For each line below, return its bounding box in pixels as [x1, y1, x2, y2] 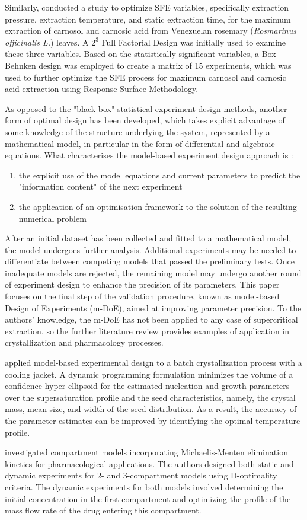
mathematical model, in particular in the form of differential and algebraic [5, 137, 275, 149]
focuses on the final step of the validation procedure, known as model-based [5, 290, 280, 302]
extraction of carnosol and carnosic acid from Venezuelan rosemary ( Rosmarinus [5, 24, 296, 37]
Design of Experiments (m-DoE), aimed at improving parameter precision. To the [5, 301, 302, 314]
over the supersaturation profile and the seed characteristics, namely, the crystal [5, 391, 296, 403]
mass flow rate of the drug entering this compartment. [5, 504, 202, 516]
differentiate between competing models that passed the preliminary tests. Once [5, 255, 295, 267]
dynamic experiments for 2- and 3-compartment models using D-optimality [5, 469, 277, 481]
